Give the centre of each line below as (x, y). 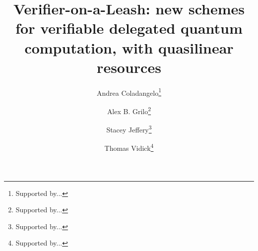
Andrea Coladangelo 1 (129, 92)
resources (129, 67)
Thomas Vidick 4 (129, 147)
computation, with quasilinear (129, 47)
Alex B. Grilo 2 (129, 110)
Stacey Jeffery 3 (129, 129)
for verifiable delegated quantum (129, 28)
